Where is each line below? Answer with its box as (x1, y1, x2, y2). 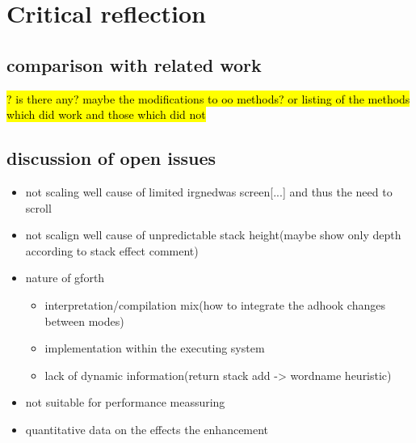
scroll (25, 199, 52, 216)
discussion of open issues (6, 146, 216, 171)
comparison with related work (6, 52, 262, 77)
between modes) (44, 312, 124, 329)
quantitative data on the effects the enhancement (25, 420, 269, 437)
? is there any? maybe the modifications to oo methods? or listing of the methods (6, 90, 410, 107)
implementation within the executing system (44, 340, 265, 357)
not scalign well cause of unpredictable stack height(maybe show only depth (25, 226, 401, 243)
